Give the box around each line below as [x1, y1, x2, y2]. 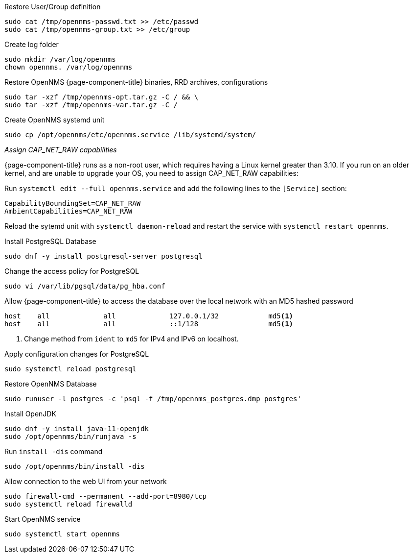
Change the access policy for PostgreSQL [4, 267, 139, 275]
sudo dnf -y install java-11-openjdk [4, 425, 149, 433]
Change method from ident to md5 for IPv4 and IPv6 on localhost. [24, 335, 239, 343]
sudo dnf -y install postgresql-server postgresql [4, 252, 203, 260]
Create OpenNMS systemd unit [4, 116, 105, 124]
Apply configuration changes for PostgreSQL [4, 350, 149, 358]
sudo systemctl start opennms [4, 530, 120, 538]
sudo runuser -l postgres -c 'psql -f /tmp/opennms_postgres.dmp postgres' [4, 395, 301, 403]
